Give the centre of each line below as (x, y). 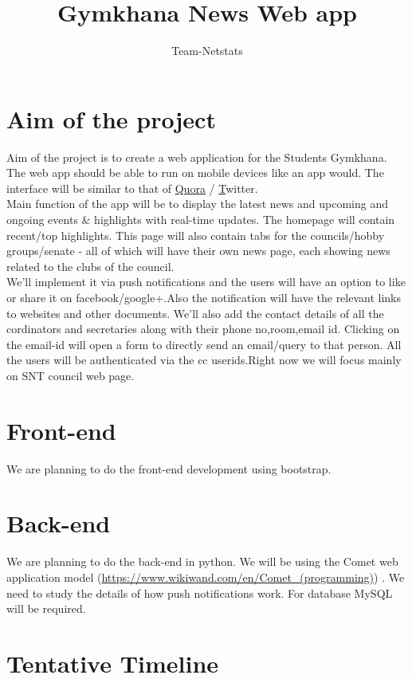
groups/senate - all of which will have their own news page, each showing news (198, 251)
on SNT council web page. (71, 375)
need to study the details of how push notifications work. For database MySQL (200, 593)
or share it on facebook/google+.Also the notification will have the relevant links (204, 297)
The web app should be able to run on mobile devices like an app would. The (195, 173)
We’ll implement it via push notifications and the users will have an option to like (206, 282)
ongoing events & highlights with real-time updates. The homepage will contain (201, 220)
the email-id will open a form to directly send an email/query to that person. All (204, 344)
